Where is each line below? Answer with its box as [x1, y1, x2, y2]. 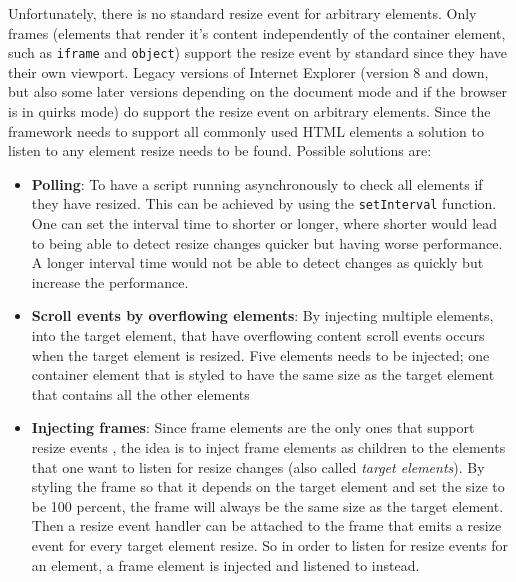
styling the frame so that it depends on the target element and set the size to [31, 476, 505, 497]
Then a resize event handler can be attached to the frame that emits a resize [31, 515, 502, 536]
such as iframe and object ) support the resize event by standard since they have [8, 42, 508, 63]
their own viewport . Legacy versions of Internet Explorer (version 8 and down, [8, 61, 489, 82]
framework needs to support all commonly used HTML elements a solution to [8, 120, 484, 141]
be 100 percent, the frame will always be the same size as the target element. [31, 495, 504, 516]
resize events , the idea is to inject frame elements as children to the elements [31, 437, 506, 457]
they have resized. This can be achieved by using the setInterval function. [31, 193, 497, 214]
